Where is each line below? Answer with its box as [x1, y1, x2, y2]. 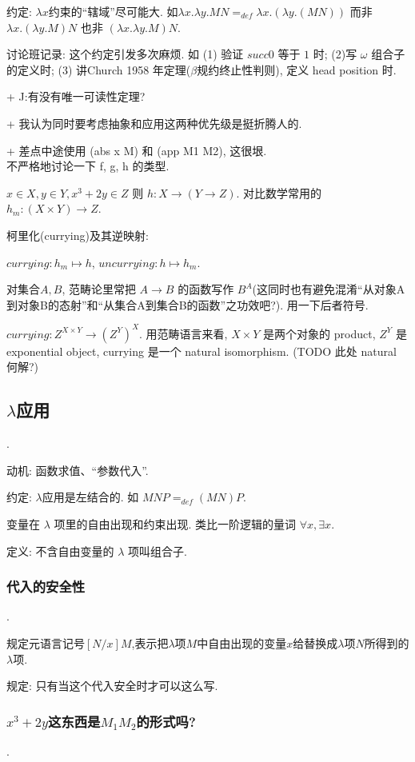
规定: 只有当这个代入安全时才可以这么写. [6, 677, 218, 694]
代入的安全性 [6, 576, 86, 596]
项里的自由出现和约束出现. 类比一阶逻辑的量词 [54, 515, 297, 532]
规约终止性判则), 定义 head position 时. [197, 61, 397, 78]
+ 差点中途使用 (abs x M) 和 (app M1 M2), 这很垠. [6, 142, 267, 158]
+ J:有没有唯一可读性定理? [6, 88, 146, 105]
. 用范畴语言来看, [139, 325, 228, 341]
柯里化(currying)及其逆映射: [6, 226, 149, 243]
